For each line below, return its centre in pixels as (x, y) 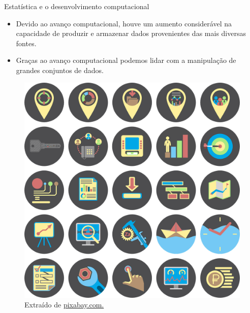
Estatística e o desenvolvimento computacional (77, 6)
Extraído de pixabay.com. (64, 305)
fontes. (26, 43)
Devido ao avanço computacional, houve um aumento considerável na (124, 23)
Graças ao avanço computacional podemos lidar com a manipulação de (126, 60)
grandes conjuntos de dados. (60, 70)
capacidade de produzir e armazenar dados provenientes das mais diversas (131, 33)
